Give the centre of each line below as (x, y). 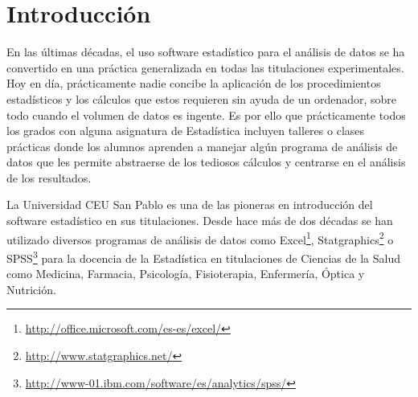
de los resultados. (49, 177)
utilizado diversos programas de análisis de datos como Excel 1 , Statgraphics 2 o (200, 238)
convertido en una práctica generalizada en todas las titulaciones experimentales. (205, 67)
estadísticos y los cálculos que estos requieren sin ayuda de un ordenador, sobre (202, 98)
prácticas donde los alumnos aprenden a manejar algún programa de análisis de (202, 146)
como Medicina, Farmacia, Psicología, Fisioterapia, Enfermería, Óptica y (186, 274)
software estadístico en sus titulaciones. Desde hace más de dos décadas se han (200, 221)
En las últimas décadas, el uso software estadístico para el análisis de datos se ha (206, 52)
